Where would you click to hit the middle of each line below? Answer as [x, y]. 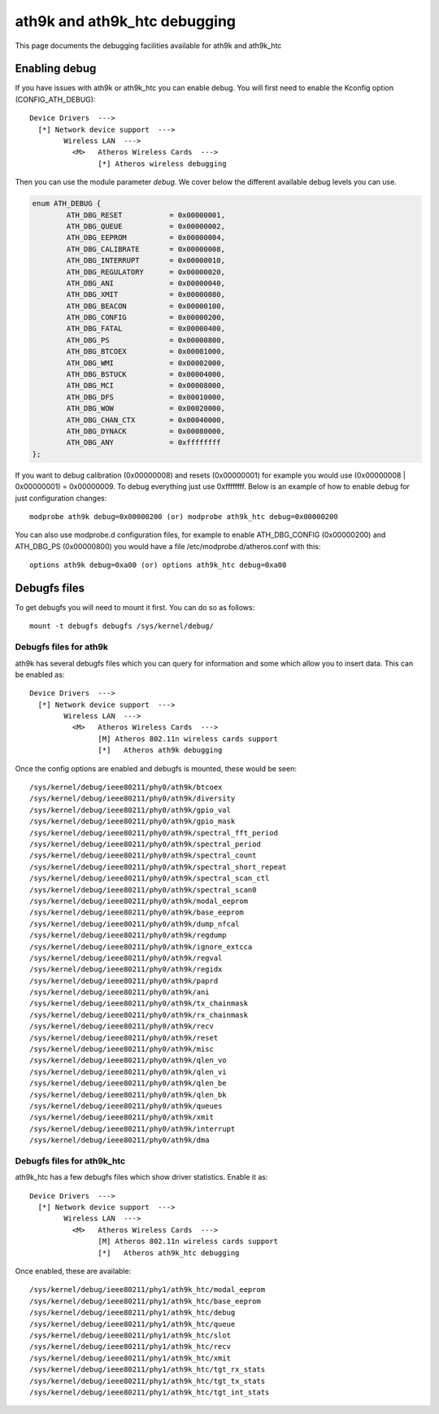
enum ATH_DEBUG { [67, 204]
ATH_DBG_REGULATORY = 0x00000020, [146, 272]
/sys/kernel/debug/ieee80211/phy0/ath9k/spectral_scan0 [143, 890]
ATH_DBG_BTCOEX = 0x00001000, [146, 351]
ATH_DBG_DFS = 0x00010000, [146, 397]
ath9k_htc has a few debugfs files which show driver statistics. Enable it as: [141, 1177]
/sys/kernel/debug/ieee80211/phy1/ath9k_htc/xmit [130, 1358]
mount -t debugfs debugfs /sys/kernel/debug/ [122, 626]
